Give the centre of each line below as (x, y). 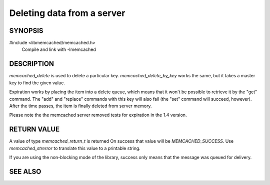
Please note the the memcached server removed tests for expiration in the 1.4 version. (98, 115)
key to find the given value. (37, 83)
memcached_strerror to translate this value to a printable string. (75, 148)
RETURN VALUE (34, 129)
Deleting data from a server (67, 13)
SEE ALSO (25, 171)
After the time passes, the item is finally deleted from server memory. (80, 106)
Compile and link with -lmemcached (59, 49)
